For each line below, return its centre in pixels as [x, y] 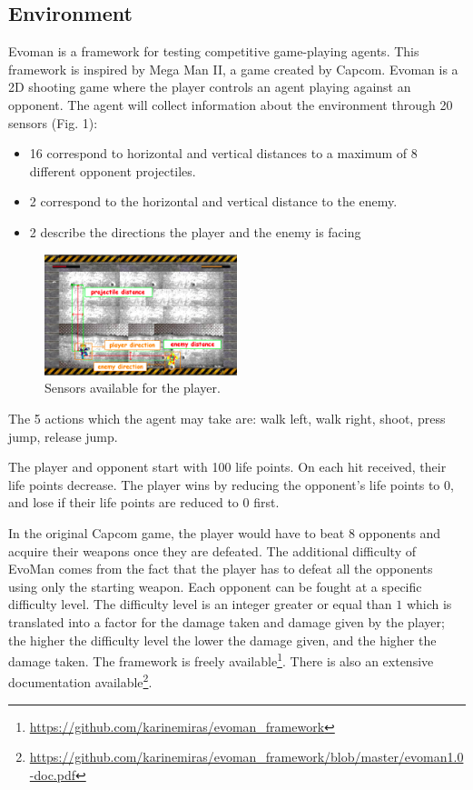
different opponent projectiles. [113, 170]
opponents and [400, 533]
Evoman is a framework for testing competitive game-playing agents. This [214, 51]
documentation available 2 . [80, 681]
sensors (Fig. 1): [53, 122]
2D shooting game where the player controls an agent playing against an [210, 87]
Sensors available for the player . [133, 388]
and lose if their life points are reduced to [123, 502]
